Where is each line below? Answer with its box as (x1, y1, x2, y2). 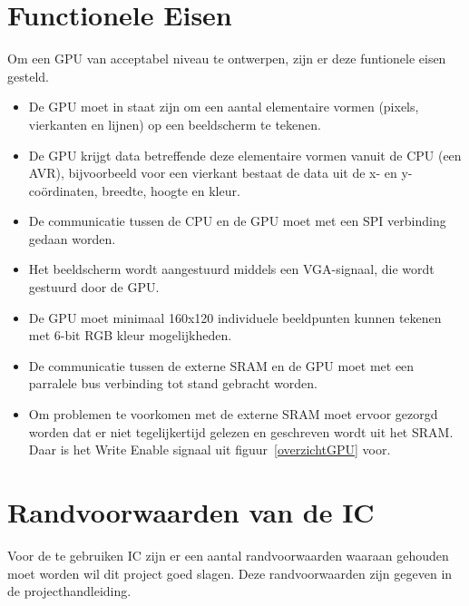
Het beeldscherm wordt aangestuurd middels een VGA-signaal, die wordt (28, 259, 435, 279)
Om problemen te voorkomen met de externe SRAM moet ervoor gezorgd (28, 405, 438, 424)
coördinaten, (28, 181, 98, 200)
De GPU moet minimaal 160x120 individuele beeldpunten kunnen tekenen (28, 308, 442, 327)
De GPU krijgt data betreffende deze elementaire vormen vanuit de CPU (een (28, 145, 462, 164)
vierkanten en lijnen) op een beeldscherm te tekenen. (28, 114, 321, 133)
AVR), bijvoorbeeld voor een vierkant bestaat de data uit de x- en (28, 163, 397, 182)
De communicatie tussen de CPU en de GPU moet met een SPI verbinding (28, 211, 446, 230)
